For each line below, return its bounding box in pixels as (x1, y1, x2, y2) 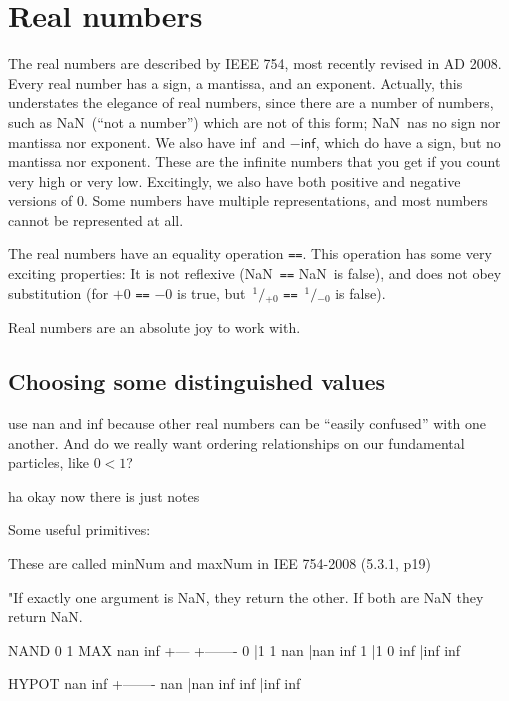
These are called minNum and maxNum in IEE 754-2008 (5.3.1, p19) (8, 553, 431, 573)
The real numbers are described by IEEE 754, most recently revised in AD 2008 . (8, 53, 502, 74)
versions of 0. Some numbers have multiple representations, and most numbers (8, 190, 488, 211)
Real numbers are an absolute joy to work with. (8, 317, 301, 338)
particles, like (8, 452, 90, 473)
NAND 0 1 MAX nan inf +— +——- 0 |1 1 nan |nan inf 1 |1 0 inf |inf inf (8, 639, 461, 660)
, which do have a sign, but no (315, 131, 501, 152)
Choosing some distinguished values (8, 366, 385, 397)
